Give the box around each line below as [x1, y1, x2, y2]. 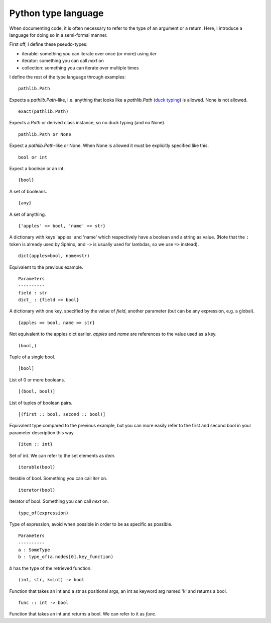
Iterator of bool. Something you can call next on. [9, 498, 109, 504]
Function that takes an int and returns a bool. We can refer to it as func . [9, 611, 157, 617]
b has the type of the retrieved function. [9, 565, 92, 571]
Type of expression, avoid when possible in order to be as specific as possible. [9, 521, 173, 527]
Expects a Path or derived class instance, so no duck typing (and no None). [9, 120, 166, 126]
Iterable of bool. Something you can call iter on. [9, 476, 107, 482]
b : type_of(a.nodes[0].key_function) [18, 554, 114, 560]
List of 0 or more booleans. [9, 376, 65, 382]
